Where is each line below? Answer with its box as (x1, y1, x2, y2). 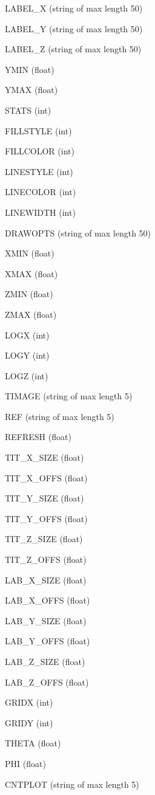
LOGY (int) (5, 349, 50, 362)
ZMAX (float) (5, 308, 57, 320)
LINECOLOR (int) (5, 185, 76, 198)
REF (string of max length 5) (5, 410, 114, 422)
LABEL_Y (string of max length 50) (5, 22, 143, 35)
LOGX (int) (5, 328, 50, 341)
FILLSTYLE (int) (5, 124, 72, 137)
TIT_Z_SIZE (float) (5, 532, 83, 545)
